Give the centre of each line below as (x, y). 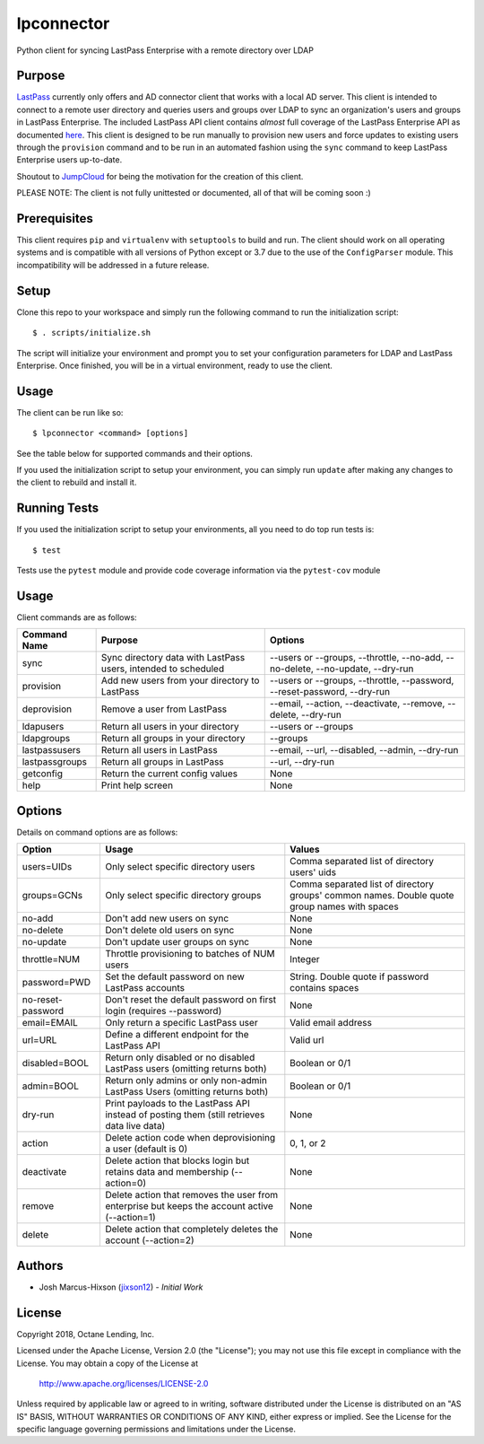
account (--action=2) (149, 1240)
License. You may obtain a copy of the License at (108, 1363)
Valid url (307, 1040)
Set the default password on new (175, 976)
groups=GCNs (52, 896)
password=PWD (56, 983)
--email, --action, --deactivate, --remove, (357, 704)
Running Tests (57, 508)
